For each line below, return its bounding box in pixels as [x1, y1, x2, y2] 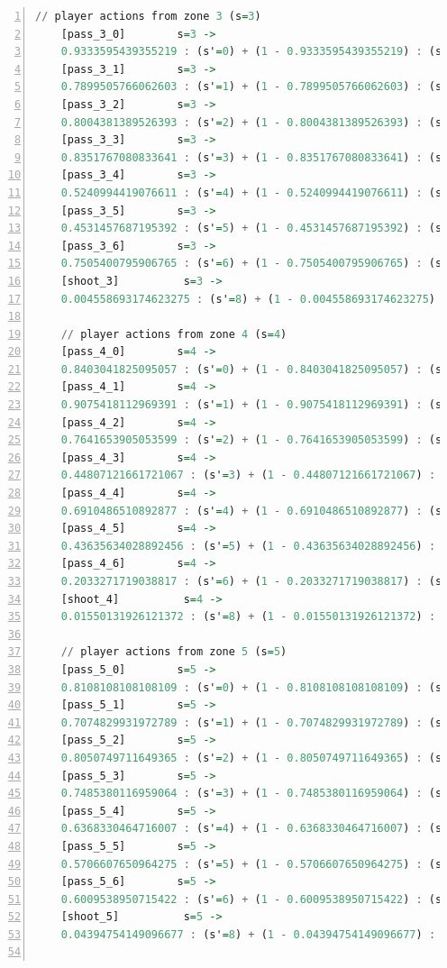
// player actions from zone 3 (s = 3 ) [35, 10, 261, 23]
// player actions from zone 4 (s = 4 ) [60, 327, 287, 341]
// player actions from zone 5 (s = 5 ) [60, 645, 287, 659]
